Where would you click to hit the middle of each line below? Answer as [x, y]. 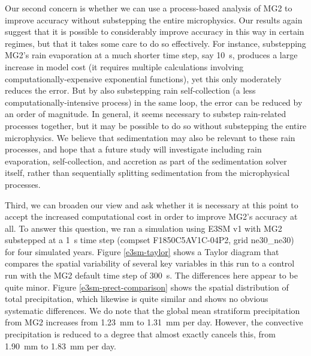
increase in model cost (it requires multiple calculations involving [124, 66]
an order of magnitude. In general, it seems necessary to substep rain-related [146, 114]
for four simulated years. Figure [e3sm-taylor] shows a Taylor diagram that [142, 251]
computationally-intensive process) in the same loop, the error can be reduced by [154, 102]
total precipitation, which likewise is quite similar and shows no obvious [137, 299]
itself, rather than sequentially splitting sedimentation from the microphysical [147, 173]
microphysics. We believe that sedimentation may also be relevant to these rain [150, 137]
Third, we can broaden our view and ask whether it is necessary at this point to [152, 204]
